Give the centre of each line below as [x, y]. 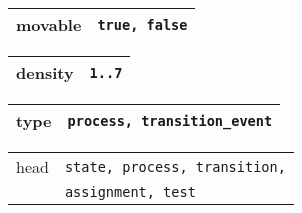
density [45, 72]
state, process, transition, [175, 166]
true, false [142, 24]
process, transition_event [170, 120]
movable [49, 24]
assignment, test [130, 192]
